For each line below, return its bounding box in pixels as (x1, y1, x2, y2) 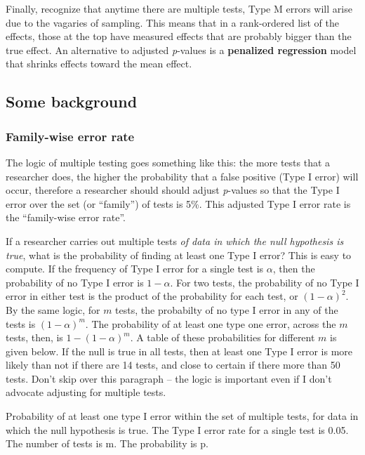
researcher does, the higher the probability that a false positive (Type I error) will (6, 169, 359, 183)
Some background (6, 91, 138, 112)
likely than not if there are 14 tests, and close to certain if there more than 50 (6, 357, 340, 372)
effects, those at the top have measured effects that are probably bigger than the (6, 29, 352, 44)
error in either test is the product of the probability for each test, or (6, 289, 298, 303)
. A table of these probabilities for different (130, 330, 315, 345)
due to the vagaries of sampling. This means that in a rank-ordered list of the (6, 15, 339, 29)
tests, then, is (6, 330, 63, 345)
